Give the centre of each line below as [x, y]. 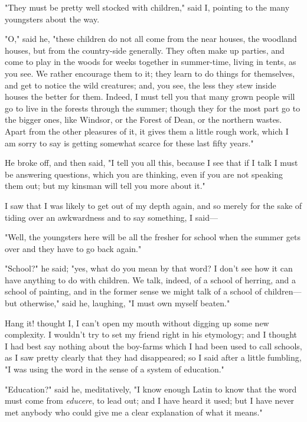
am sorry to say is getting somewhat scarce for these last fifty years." [129, 143]
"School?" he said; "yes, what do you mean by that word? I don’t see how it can [149, 268]
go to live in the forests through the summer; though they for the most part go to [153, 108]
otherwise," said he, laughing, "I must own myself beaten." [125, 303]
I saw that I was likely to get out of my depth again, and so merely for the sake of [153, 205]
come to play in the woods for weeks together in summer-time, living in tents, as [151, 62]
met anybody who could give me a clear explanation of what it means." [134, 412]
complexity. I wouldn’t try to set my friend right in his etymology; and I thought [151, 334]
